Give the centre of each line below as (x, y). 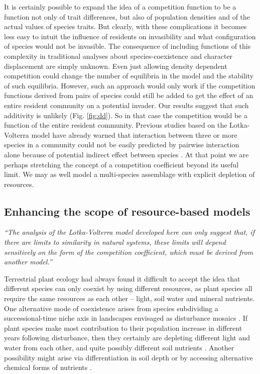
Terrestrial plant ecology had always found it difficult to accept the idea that (122, 278)
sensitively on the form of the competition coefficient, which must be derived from (129, 252)
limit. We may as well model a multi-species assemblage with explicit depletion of (129, 174)
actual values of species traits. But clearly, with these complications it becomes (125, 26)
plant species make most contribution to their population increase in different (123, 328)
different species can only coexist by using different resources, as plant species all (128, 288)
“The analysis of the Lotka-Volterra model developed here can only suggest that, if (129, 232)
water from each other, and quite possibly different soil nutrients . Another (119, 348)
